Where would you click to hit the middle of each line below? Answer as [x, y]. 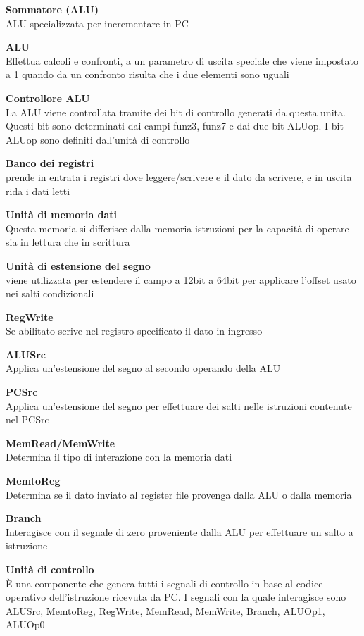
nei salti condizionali [50, 293]
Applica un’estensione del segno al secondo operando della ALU [143, 368]
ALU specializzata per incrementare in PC [97, 23]
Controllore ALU [48, 98]
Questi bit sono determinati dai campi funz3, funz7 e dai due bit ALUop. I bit [175, 126]
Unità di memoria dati [62, 214]
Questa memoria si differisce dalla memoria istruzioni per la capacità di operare [177, 228]
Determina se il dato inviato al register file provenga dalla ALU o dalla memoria [179, 494]
